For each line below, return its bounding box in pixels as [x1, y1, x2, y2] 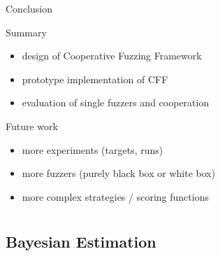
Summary [6, 24, 47, 39]
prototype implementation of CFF [22, 71, 168, 86]
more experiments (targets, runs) [22, 142, 163, 157]
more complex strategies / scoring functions [22, 189, 209, 204]
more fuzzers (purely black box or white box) [22, 166, 216, 180]
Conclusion [6, 1, 52, 15]
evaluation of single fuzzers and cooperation [22, 95, 210, 110]
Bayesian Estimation [6, 230, 156, 252]
